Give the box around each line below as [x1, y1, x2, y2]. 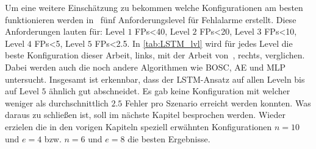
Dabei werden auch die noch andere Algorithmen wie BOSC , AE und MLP [5, 60, 286, 73]
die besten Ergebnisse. [127, 132, 210, 145]
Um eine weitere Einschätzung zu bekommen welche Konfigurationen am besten [5, 1, 303, 13]
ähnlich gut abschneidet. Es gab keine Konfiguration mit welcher [49, 85, 290, 97]
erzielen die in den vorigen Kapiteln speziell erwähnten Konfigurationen [5, 120, 272, 133]
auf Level [5, 85, 39, 97]
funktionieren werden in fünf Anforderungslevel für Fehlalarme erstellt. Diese [5, 13, 296, 26]
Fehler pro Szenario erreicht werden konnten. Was [125, 96, 311, 109]
